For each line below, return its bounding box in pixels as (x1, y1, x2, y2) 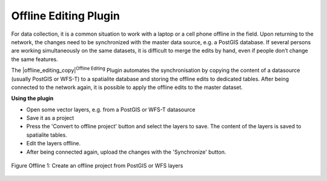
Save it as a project (26, 114, 74, 122)
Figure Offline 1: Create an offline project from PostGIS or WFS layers (11, 162, 183, 169)
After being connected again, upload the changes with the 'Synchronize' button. (26, 148, 226, 156)
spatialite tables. (26, 131, 68, 139)
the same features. (11, 55, 58, 63)
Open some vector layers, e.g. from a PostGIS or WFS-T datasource (26, 106, 196, 113)
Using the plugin (11, 94, 54, 102)
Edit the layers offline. (26, 140, 81, 147)
